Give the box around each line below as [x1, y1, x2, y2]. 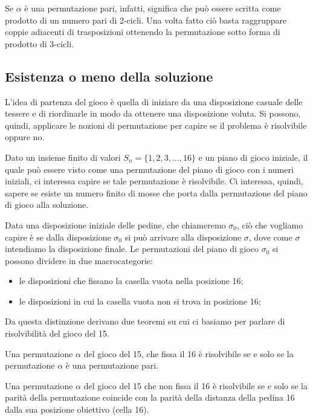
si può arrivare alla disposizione [124, 230, 242, 243]
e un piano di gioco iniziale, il [198, 150, 308, 163]
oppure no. [5, 131, 45, 143]
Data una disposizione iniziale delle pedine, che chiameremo [5, 218, 226, 231]
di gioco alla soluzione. [5, 198, 89, 211]
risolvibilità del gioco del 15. [5, 327, 109, 340]
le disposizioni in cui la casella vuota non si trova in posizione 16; [19, 294, 261, 307]
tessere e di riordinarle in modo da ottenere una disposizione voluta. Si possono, [5, 107, 301, 120]
